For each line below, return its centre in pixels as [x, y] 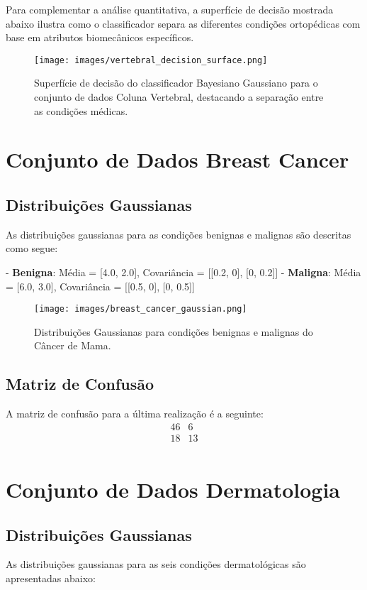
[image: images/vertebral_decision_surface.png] [151, 60]
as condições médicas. [81, 110]
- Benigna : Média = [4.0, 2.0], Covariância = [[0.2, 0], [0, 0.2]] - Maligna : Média [183, 272]
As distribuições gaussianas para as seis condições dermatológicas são [156, 564]
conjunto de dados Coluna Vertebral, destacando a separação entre [179, 97]
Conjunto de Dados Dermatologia [173, 490]
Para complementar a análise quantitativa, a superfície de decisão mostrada [170, 9]
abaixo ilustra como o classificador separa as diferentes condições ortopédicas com [183, 23]
